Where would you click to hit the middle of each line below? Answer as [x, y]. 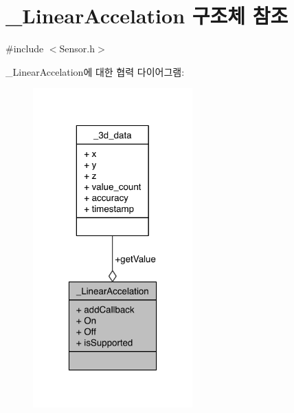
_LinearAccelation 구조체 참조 [147, 15]
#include [25, 49]
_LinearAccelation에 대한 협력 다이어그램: [95, 71]
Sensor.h [77, 49]
